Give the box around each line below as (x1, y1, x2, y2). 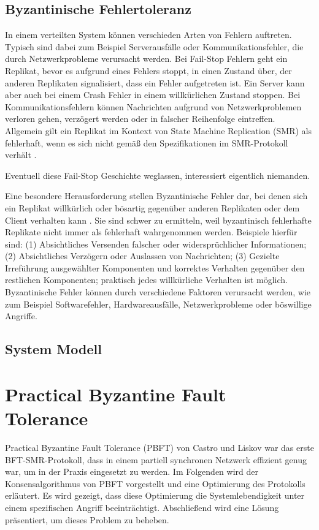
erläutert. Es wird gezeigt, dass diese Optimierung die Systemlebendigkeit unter (5, 489, 305, 502)
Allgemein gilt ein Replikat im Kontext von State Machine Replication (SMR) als (5, 124, 312, 137)
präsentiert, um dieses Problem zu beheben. (5, 513, 169, 526)
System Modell (5, 339, 102, 358)
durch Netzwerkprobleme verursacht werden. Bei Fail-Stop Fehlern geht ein (5, 52, 288, 65)
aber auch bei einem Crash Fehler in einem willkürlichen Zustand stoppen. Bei (5, 88, 301, 101)
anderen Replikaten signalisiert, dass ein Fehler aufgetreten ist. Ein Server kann (5, 76, 305, 89)
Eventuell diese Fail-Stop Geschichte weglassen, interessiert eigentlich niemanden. (5, 168, 310, 181)
